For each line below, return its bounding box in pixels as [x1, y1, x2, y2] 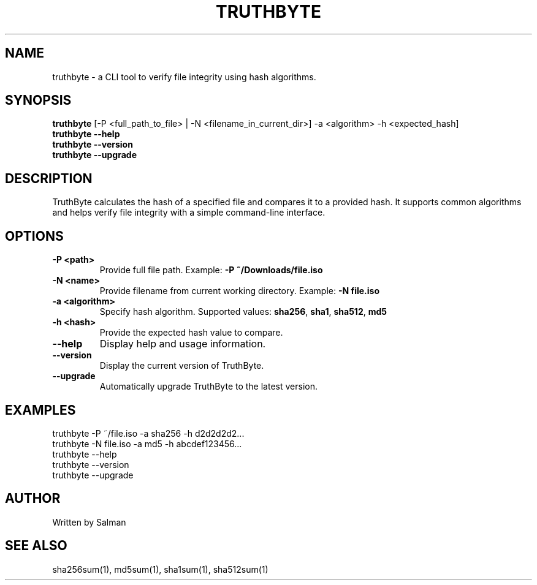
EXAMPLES [5, 402, 76, 418]
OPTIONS [5, 228, 64, 244]
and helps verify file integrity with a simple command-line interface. [52, 207, 326, 218]
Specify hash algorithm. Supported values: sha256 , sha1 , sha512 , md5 [99, 306, 387, 317]
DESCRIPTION [5, 170, 93, 186]
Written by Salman [52, 516, 126, 527]
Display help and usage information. [99, 338, 266, 350]
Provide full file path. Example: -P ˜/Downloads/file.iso [99, 265, 323, 276]
